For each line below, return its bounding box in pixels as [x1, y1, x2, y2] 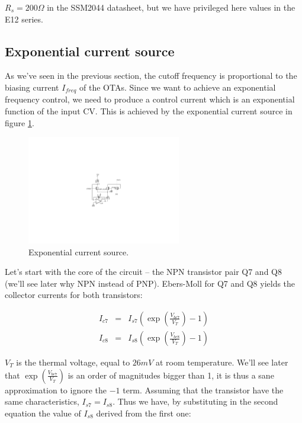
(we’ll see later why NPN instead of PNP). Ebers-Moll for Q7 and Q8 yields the [5, 277, 295, 289]
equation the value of [5, 406, 81, 419]
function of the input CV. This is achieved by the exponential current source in [5, 105, 293, 117]
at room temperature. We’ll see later [155, 356, 288, 368]
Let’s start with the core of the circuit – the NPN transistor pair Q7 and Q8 [5, 265, 282, 278]
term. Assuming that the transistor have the [123, 383, 284, 396]
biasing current [5, 81, 59, 93]
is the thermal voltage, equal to [16, 356, 130, 368]
